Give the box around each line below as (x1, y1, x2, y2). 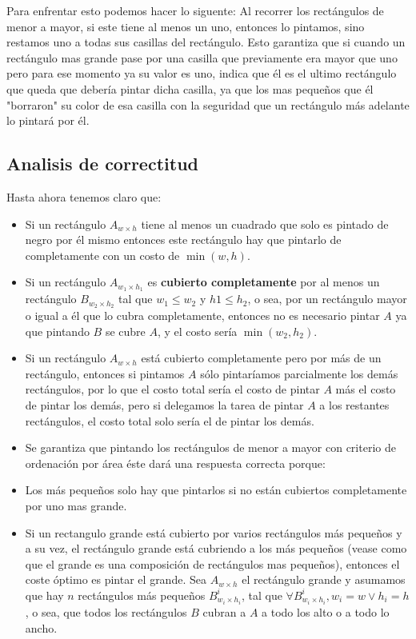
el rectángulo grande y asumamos (242, 571, 406, 588)
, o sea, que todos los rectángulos (25, 604, 187, 621)
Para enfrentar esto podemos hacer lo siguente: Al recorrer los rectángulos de (6, 2, 384, 18)
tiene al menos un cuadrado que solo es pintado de (141, 215, 389, 232)
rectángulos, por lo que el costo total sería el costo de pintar (25, 381, 320, 397)
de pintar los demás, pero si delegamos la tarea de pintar (25, 397, 304, 413)
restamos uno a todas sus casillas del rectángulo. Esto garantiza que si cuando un (6, 34, 406, 50)
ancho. (25, 619, 58, 636)
